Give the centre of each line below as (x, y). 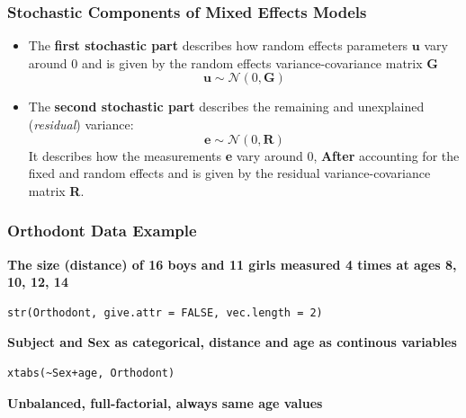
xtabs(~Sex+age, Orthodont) (91, 373)
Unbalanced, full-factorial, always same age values (165, 402)
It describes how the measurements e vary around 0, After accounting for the (244, 155)
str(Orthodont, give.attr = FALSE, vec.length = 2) (165, 312)
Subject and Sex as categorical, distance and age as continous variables (232, 342)
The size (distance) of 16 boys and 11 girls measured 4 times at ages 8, (232, 264)
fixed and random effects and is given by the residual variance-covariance (229, 173)
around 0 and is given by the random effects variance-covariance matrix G (233, 62)
